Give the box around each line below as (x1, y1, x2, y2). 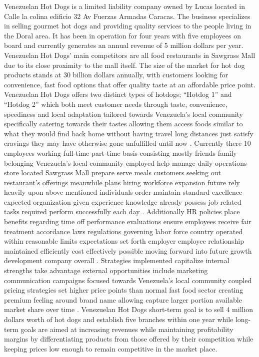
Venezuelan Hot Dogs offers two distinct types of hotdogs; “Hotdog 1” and (4, 89, 232, 99)
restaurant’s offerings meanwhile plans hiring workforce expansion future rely (4, 177, 240, 187)
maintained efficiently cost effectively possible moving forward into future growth (4, 245, 252, 256)
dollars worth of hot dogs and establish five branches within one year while (4, 314, 233, 324)
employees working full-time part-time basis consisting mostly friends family (4, 147, 237, 158)
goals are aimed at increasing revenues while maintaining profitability (20, 324, 233, 334)
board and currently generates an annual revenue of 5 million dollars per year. (4, 40, 243, 50)
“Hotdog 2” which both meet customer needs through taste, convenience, (4, 98, 227, 109)
